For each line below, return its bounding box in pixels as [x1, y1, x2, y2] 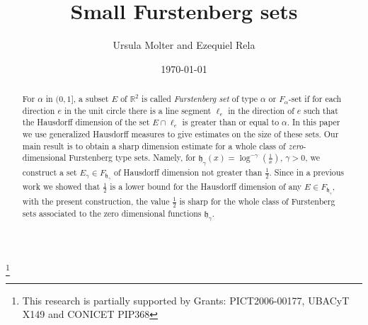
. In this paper [287, 116, 340, 128]
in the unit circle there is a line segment [64, 104, 212, 116]
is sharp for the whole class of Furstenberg [179, 195, 335, 207]
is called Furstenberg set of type [142, 93, 258, 105]
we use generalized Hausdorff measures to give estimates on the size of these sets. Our [22, 128, 339, 140]
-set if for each [288, 93, 342, 105]
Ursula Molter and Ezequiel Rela [113, 38, 255, 52]
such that [304, 104, 338, 116]
